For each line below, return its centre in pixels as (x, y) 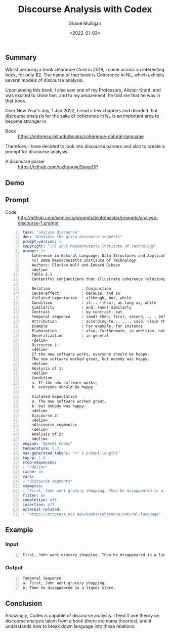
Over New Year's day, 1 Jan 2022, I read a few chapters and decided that (81, 111)
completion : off (40, 500)
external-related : (42, 510)
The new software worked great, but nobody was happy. (91, 359)
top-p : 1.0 (34, 458)
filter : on (34, 495)
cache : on (33, 472)
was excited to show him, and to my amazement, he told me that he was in (83, 96)
